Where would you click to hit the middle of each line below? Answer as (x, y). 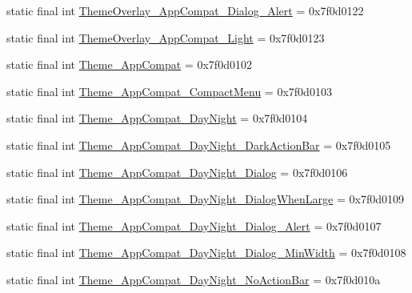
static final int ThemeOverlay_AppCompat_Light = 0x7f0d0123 (166, 37)
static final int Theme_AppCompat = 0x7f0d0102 (129, 64)
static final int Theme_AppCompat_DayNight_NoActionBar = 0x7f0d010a (194, 279)
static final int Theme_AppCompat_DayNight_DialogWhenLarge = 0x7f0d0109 (205, 199)
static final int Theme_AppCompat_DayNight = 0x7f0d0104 (157, 118)
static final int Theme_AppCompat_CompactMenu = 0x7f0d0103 (169, 91)
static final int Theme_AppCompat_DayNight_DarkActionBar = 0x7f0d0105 (199, 144)
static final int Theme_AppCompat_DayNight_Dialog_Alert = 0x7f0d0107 (194, 225)
